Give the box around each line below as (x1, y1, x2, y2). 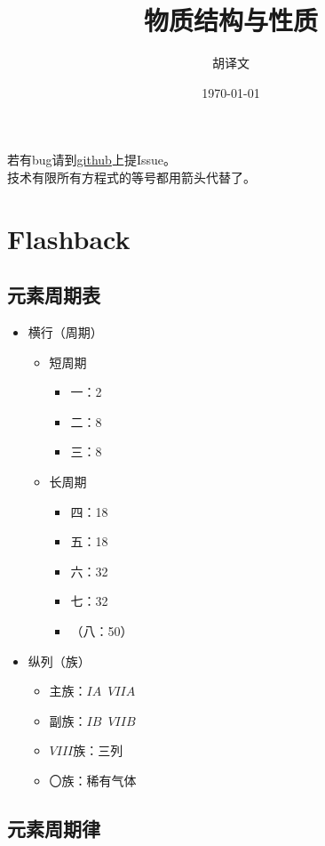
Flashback (7, 220, 131, 256)
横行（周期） (28, 323, 103, 342)
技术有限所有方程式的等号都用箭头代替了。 (7, 167, 256, 186)
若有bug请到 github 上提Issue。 (7, 150, 176, 169)
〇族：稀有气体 (49, 770, 137, 789)
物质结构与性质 (143, 2, 318, 38)
